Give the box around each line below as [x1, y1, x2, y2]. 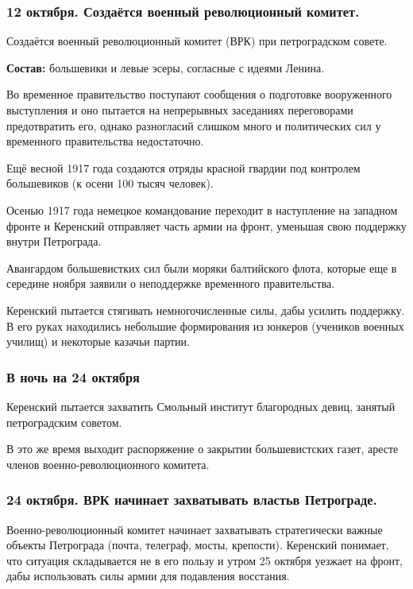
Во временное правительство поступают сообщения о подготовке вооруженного [6, 86, 392, 103]
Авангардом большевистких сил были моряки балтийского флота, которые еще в [6, 259, 397, 276]
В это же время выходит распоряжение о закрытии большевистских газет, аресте [6, 440, 399, 457]
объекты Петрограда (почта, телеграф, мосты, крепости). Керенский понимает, [6, 537, 389, 553]
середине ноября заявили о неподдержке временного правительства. [6, 275, 335, 292]
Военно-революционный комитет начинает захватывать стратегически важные [6, 521, 383, 537]
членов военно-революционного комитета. [6, 455, 210, 472]
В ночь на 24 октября [6, 366, 140, 386]
